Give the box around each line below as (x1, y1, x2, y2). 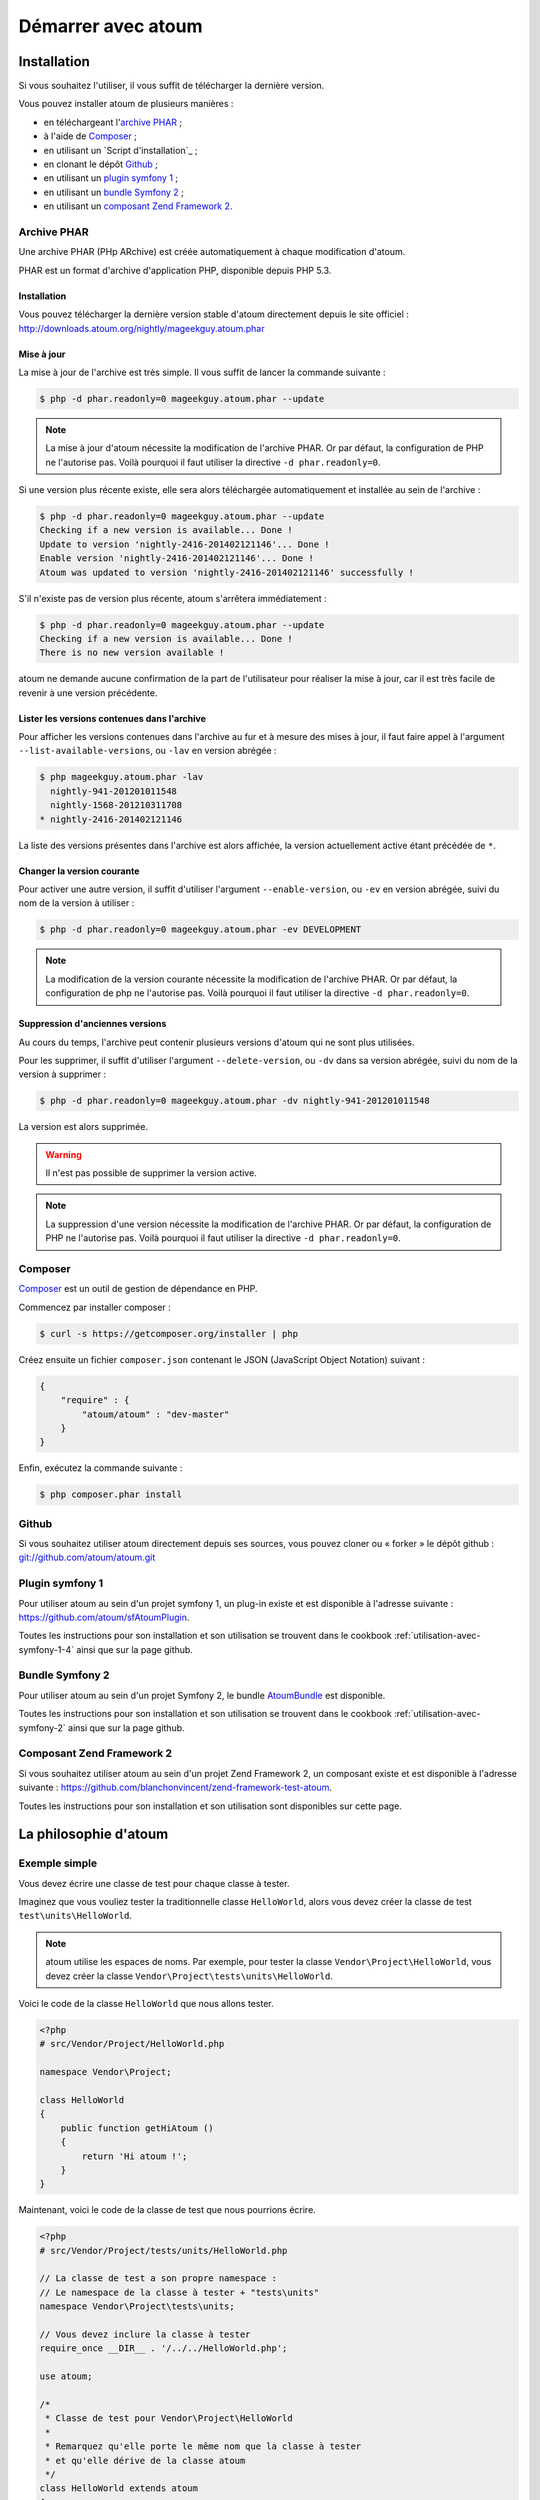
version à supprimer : (18, 1068, 107, 1080)
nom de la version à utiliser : (18, 897, 135, 909)
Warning (45, 1148, 82, 1160)
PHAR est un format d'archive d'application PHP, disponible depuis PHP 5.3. (18, 264, 332, 276)
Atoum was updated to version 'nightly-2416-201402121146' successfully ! (39, 566, 415, 578)
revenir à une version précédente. (18, 686, 158, 699)
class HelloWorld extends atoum (39, 2483, 199, 2494)
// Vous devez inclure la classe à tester (39, 2329, 251, 2340)
